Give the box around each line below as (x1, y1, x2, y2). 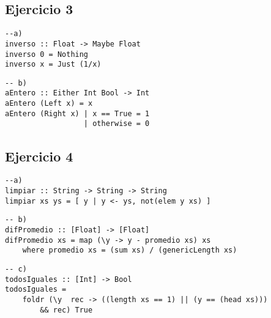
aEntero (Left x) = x (5, 99, 93, 108)
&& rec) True (40, 305, 93, 314)
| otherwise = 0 (83, 119, 150, 128)
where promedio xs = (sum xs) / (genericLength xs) (22, 246, 237, 255)
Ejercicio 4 (5, 146, 73, 165)
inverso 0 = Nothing (5, 50, 89, 59)
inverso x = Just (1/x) (5, 60, 102, 69)
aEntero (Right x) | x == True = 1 (5, 109, 150, 118)
